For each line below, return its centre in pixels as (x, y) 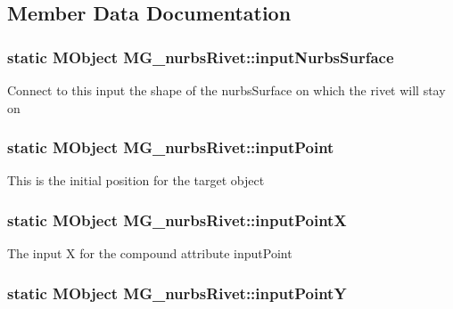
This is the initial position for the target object (136, 180)
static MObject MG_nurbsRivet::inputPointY (177, 293)
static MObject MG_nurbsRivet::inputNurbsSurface (201, 57)
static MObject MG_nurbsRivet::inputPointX (177, 220)
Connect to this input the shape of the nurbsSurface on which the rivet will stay (226, 90)
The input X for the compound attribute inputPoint (150, 253)
